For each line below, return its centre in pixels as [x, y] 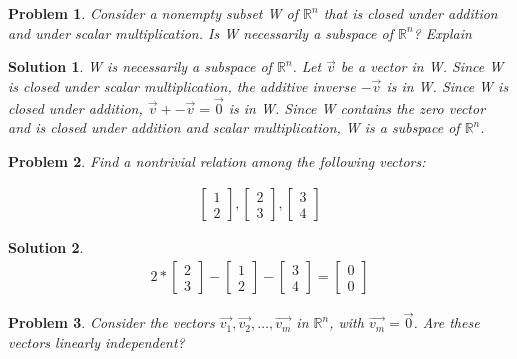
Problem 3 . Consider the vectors [111, 322]
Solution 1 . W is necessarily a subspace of [140, 66]
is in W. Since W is [447, 85]
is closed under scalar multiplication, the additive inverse [182, 85]
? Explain [442, 32]
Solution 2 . [46, 247]
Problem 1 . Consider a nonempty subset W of [153, 13]
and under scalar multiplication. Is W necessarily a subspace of [200, 32]
